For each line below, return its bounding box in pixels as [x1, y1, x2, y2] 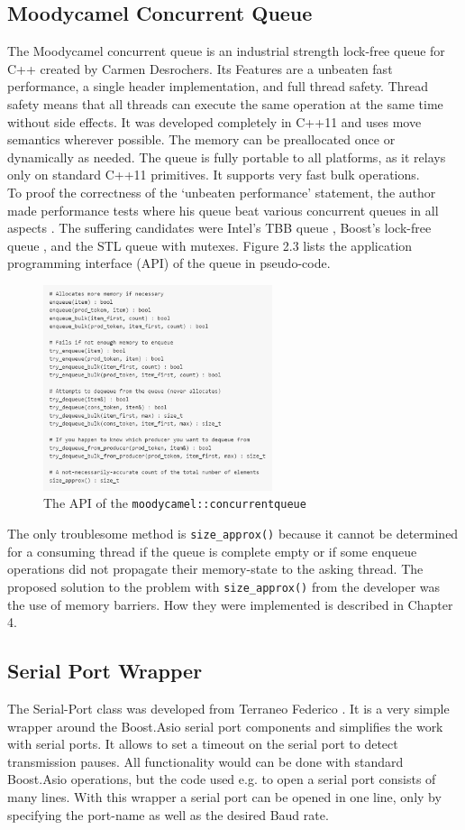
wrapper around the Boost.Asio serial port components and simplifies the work [7, 716, 443, 735]
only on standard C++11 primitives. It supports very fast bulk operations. [7, 165, 420, 184]
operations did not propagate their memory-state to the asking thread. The [7, 559, 424, 578]
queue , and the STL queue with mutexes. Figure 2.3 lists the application [7, 235, 413, 254]
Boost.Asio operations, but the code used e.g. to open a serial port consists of [7, 770, 436, 788]
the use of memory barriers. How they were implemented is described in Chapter [7, 595, 453, 613]
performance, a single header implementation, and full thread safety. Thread [7, 77, 429, 96]
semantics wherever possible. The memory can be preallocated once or [7, 130, 396, 149]
